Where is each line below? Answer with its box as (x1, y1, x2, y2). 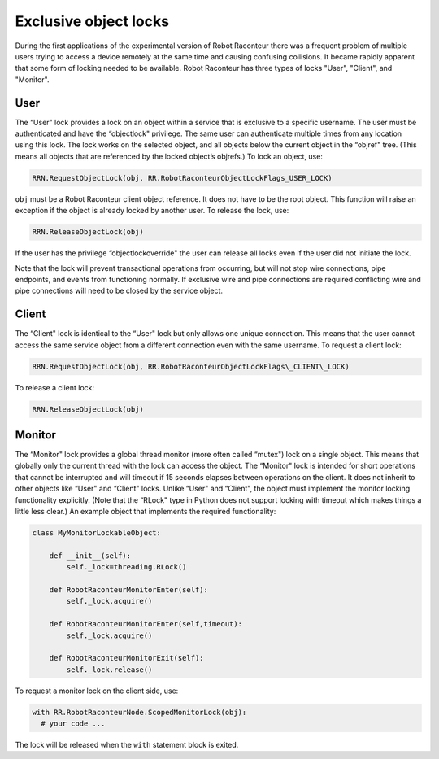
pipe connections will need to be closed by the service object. (15, 286, 224, 296)
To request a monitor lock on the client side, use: (15, 686, 179, 696)
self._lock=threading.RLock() (66, 562, 187, 572)
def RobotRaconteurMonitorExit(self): (49, 653, 204, 663)
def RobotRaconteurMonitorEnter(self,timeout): (49, 619, 243, 629)
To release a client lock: (15, 382, 95, 392)
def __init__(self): (49, 551, 132, 561)
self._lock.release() (66, 665, 153, 674)
